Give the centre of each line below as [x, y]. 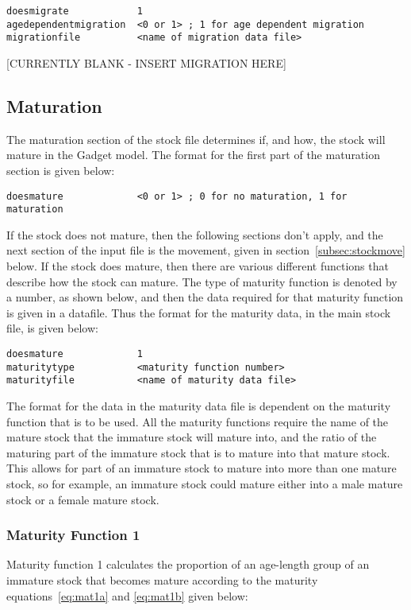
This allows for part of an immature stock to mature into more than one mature [202, 468]
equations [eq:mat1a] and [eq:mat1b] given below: [127, 595]
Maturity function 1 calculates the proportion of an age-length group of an [188, 564]
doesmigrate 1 [75, 11]
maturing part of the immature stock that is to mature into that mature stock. [198, 452]
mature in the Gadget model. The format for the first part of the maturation [193, 155]
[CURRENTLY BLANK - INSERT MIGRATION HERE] [146, 62]
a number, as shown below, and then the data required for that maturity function [205, 297]
